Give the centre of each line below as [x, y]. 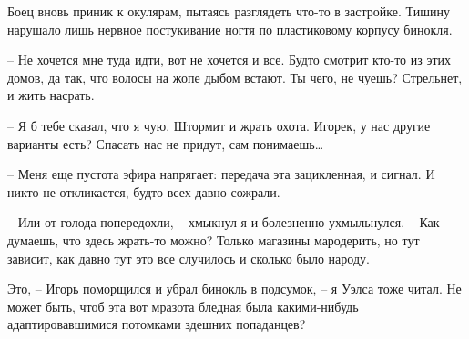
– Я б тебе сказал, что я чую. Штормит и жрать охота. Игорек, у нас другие [219, 125]
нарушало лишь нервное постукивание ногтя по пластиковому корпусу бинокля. [230, 29]
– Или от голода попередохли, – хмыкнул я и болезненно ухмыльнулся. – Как [224, 222]
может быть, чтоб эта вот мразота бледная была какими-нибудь [183, 306]
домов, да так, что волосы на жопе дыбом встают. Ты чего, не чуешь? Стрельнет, [235, 77]
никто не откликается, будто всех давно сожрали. [144, 191]
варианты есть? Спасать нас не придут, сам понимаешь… [166, 143]
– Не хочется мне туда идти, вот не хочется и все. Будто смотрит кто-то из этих [229, 60]
